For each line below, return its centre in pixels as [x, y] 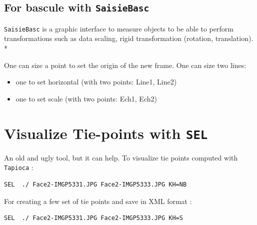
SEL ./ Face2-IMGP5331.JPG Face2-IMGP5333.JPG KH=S [93, 218]
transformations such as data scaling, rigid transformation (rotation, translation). [129, 38]
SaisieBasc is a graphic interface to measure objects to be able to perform [119, 28]
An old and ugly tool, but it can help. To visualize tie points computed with [121, 157]
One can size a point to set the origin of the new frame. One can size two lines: [125, 65]
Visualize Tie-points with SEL [106, 133]
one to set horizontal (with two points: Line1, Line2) [96, 82]
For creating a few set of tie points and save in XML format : [98, 201]
